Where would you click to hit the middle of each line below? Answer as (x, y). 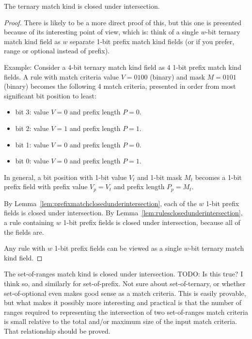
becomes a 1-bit (218, 177)
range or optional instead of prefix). (57, 51)
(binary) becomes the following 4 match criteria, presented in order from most (120, 86)
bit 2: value (32, 128)
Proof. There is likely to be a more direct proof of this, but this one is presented (123, 22)
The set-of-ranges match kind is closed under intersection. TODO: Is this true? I (124, 274)
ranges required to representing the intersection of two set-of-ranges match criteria (126, 312)
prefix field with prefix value (46, 186)
